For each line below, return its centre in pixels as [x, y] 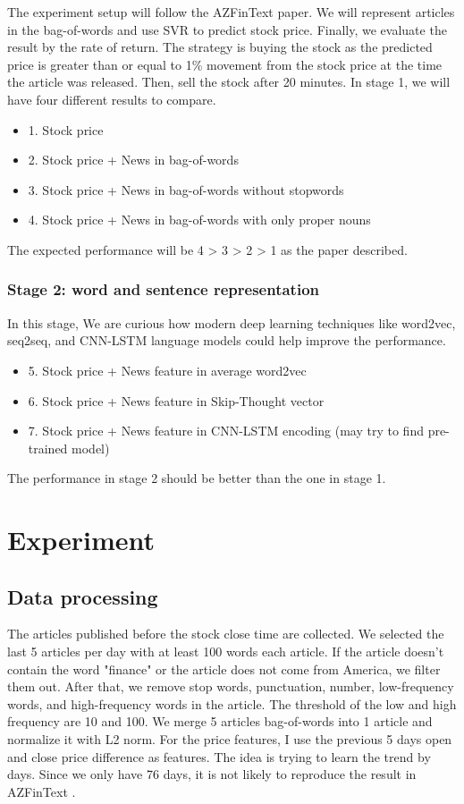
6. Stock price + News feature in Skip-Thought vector [176, 400]
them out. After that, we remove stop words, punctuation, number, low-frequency [231, 686]
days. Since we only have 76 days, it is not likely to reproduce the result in [212, 774]
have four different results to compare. [112, 99]
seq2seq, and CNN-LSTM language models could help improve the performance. [227, 340]
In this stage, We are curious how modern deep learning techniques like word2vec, [232, 322]
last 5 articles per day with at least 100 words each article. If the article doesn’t [226, 652]
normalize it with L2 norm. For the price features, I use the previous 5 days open [230, 739]
